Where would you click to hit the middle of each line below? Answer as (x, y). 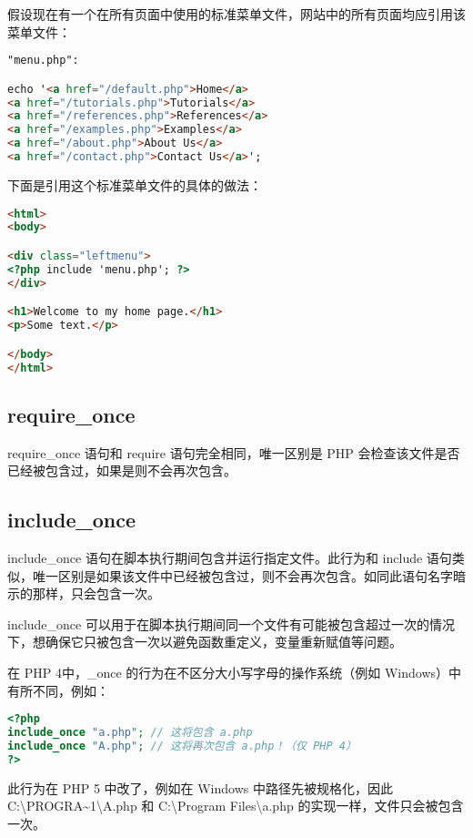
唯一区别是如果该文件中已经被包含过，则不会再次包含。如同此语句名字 (242, 575)
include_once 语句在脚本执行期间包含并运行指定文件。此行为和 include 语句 (230, 557)
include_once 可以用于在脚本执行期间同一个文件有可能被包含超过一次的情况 (231, 623)
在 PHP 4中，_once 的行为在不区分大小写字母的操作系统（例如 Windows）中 (235, 672)
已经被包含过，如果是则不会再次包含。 (122, 470)
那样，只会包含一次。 (96, 593)
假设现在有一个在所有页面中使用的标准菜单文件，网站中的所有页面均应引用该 (236, 14)
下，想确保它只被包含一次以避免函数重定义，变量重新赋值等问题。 (205, 642)
